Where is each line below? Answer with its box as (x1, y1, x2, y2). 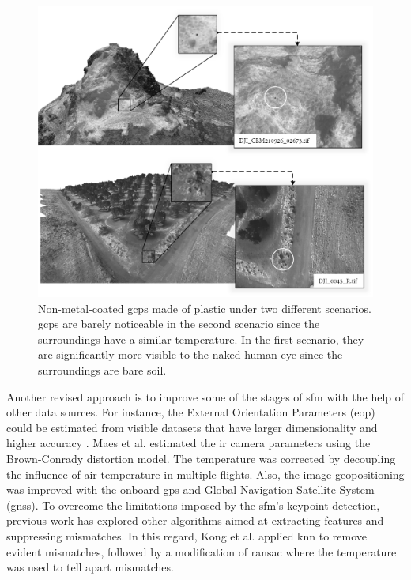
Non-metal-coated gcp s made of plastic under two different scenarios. (38, 299, 371, 316)
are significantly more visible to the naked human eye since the (38, 346, 343, 363)
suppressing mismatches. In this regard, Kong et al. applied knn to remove (6, 528, 368, 544)
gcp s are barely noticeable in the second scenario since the (38, 315, 320, 332)
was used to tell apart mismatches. (6, 559, 174, 575)
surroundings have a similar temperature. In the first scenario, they (38, 330, 364, 347)
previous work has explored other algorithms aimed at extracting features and (6, 512, 384, 529)
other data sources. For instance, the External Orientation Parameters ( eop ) (6, 404, 375, 420)
